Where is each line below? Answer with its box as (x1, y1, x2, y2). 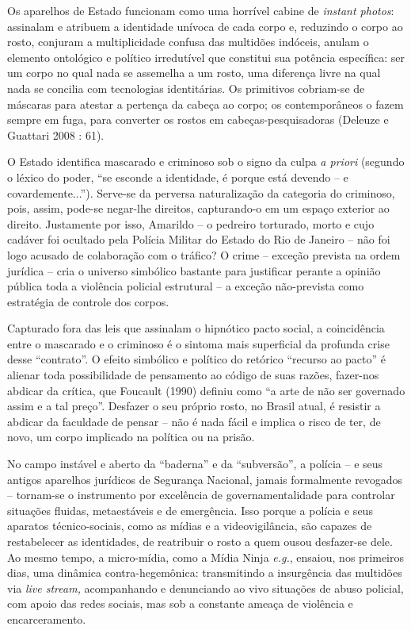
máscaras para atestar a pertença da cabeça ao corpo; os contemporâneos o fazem (7, 95, 404, 112)
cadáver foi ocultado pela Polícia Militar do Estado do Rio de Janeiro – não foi (7, 231, 390, 248)
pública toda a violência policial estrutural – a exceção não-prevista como (7, 278, 364, 294)
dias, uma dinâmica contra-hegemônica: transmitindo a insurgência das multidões (7, 564, 402, 581)
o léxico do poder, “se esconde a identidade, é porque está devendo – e (7, 168, 348, 185)
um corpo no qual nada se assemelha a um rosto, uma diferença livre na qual (7, 64, 381, 81)
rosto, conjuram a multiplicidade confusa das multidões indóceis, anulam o (7, 33, 369, 50)
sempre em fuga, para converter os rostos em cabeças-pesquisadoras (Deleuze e (7, 111, 389, 128)
